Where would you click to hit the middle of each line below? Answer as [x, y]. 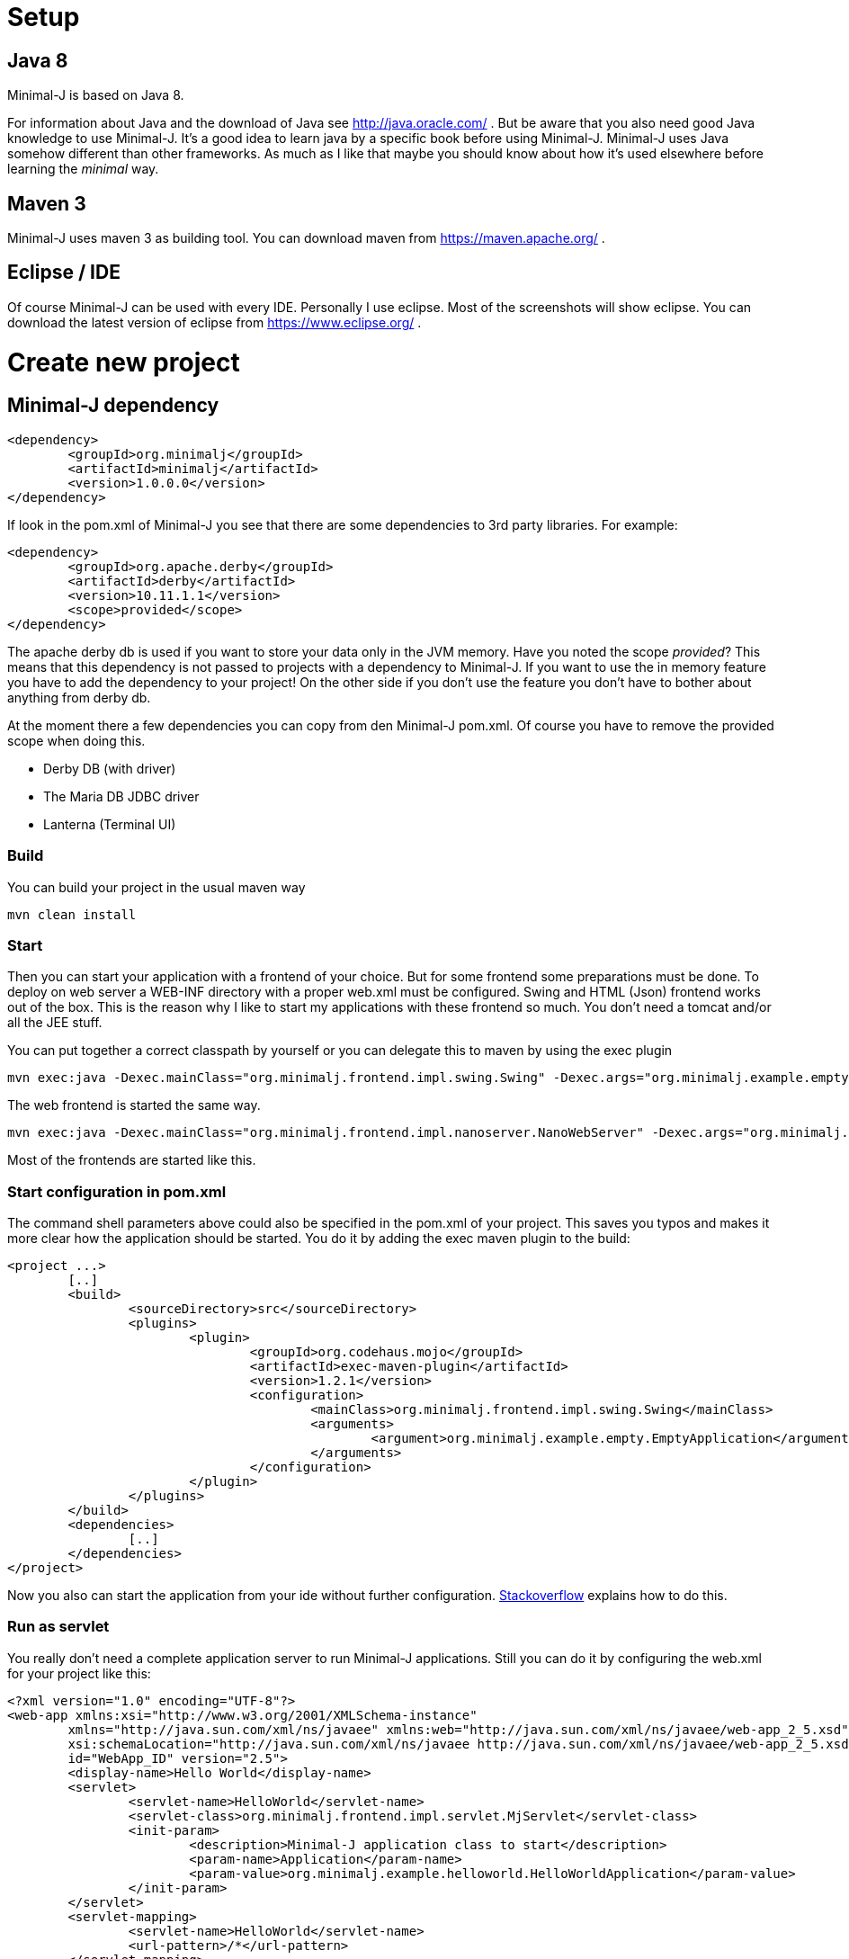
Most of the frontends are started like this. [132, 1160]
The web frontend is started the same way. [134, 1105]
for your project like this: [79, 1673]
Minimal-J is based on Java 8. [96, 95]
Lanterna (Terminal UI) [110, 824]
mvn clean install [72, 914]
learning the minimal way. [83, 169]
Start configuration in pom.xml [117, 1191]
